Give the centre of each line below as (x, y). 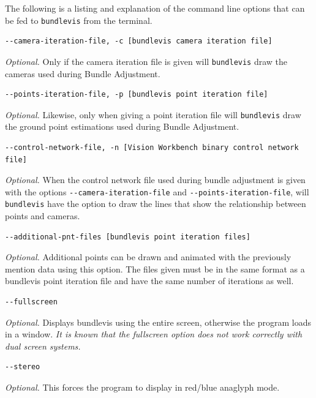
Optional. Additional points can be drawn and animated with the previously (148, 257)
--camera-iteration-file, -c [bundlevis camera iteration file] (139, 41)
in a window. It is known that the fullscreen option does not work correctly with (154, 334)
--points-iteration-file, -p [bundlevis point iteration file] (137, 95)
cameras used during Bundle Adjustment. (83, 73)
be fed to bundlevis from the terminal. (79, 20)
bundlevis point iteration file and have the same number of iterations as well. (149, 281)
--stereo (23, 367)
